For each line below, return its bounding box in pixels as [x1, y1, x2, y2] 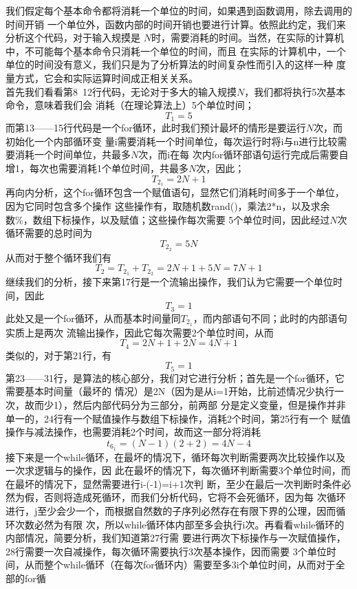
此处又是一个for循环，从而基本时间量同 [6, 310, 181, 325]
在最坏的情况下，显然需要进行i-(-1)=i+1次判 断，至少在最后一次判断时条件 [6, 476, 342, 491]
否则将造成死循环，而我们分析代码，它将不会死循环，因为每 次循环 [43, 490, 346, 504]
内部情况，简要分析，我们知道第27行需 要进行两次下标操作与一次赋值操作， [6, 531, 346, 545]
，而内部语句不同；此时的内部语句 [193, 310, 347, 325]
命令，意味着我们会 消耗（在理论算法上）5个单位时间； [6, 98, 255, 112]
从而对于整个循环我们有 [6, 250, 111, 264]
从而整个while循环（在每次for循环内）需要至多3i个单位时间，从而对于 [24, 557, 336, 572]
